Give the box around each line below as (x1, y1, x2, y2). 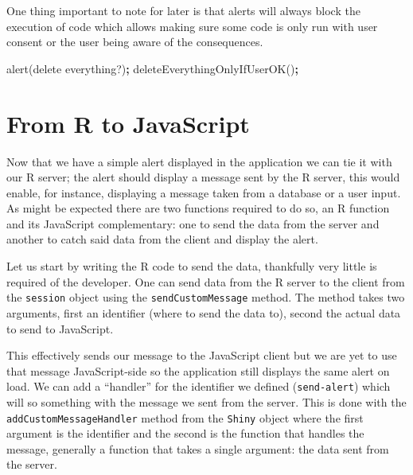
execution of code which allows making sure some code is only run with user (6, 18, 378, 34)
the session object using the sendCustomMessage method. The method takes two (6, 289, 405, 306)
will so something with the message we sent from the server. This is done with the (6, 393, 407, 410)
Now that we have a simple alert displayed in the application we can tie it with (6, 153, 392, 169)
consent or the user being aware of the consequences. (6, 33, 263, 50)
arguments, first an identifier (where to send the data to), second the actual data (6, 304, 401, 321)
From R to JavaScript (6, 107, 250, 139)
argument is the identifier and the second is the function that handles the (6, 425, 364, 442)
